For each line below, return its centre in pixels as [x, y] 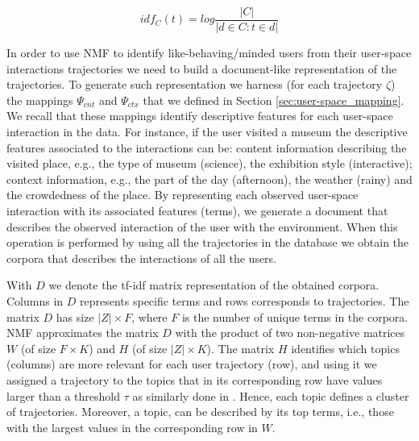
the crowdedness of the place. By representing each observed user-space [183, 195]
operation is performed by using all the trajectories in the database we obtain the [208, 242]
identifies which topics [345, 348]
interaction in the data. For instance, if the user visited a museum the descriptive [207, 132]
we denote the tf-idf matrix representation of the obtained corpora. [214, 285]
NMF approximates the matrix [83, 333]
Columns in [35, 300]
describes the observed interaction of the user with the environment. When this [202, 226]
